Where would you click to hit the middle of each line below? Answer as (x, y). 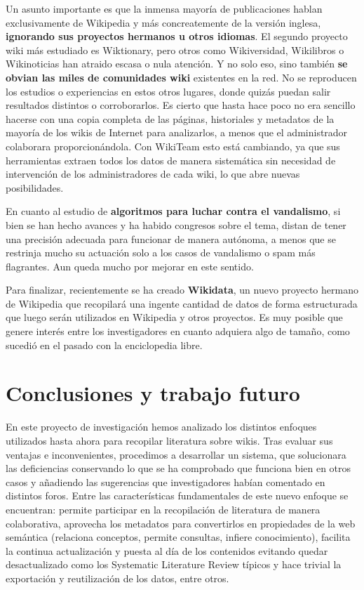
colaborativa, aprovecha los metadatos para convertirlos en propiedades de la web (181, 523)
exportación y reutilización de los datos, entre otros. (117, 578)
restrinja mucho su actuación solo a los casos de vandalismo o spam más (161, 253)
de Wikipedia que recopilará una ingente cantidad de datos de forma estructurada (182, 303)
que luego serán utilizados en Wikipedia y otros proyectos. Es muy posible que (174, 317)
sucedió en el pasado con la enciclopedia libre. (104, 345)
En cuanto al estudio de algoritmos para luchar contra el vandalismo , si (173, 211)
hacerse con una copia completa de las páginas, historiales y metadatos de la (170, 118)
